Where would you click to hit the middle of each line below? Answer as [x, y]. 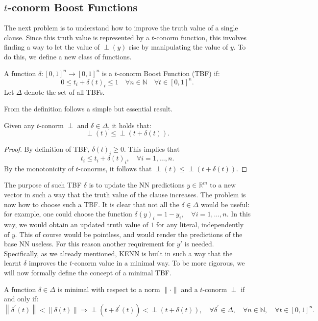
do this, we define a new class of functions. [68, 56]
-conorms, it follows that [115, 168]
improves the [48, 263]
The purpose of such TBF [43, 185]
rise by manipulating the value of [178, 47]
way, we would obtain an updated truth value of [76, 225]
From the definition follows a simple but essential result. [88, 109]
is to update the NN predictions [137, 185]
